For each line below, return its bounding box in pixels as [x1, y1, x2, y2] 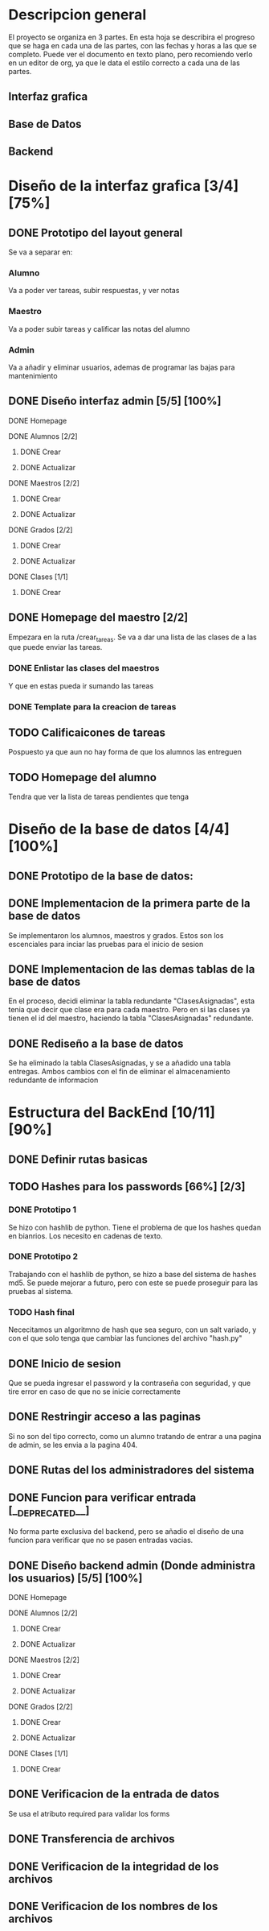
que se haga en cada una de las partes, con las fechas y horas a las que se [8, 40, 257, 50]
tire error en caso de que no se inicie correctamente [8, 1387, 181, 1396]
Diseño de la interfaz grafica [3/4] [8, 177, 239, 195]
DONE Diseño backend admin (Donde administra [8, 1558, 255, 1572]
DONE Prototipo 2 [8, 1251, 79, 1262]
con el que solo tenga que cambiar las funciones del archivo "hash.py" [8, 1334, 243, 1343]
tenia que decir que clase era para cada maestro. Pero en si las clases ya [8, 1005, 251, 1015]
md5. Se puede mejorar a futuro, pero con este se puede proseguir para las [8, 1278, 259, 1288]
